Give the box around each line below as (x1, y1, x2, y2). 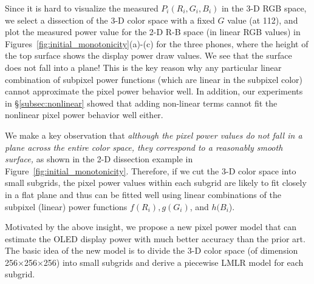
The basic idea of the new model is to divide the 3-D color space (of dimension (5, 244, 298, 257)
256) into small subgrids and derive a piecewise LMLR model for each (43, 256, 304, 268)
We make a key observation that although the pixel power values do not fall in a (5, 128, 302, 141)
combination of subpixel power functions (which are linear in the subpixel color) (5, 73, 303, 85)
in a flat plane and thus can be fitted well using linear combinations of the (5, 188, 281, 200)
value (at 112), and (227, 13, 298, 26)
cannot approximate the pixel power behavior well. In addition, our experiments (5, 85, 303, 97)
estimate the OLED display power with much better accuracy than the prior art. (5, 232, 305, 245)
